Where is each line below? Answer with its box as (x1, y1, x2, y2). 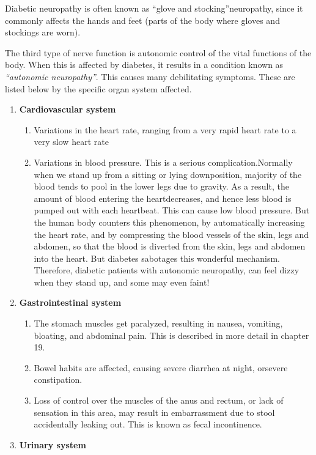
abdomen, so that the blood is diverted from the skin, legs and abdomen (34, 240, 306, 253)
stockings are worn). (5, 26, 81, 39)
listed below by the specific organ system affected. (5, 82, 192, 95)
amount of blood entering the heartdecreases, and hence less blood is (34, 191, 292, 204)
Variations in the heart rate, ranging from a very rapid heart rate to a (34, 123, 296, 136)
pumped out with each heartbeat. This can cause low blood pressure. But (34, 204, 310, 216)
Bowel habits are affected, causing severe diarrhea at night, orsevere (34, 361, 288, 374)
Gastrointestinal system (19, 296, 122, 309)
